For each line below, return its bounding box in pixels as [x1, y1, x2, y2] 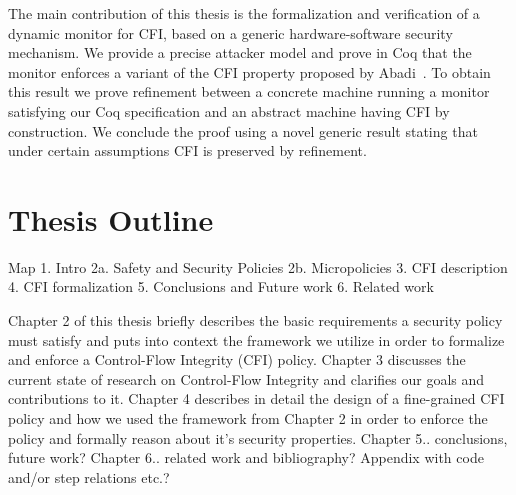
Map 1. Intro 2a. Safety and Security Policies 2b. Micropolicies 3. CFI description [8, 256, 508, 277]
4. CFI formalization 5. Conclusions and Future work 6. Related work [8, 276, 434, 297]
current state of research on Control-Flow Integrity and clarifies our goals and [8, 368, 485, 389]
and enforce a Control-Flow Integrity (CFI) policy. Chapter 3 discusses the [8, 349, 466, 370]
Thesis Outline [8, 198, 214, 239]
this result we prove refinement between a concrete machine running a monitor [8, 81, 490, 102]
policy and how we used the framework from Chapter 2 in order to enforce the [8, 408, 488, 429]
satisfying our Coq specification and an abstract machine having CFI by [8, 100, 450, 121]
